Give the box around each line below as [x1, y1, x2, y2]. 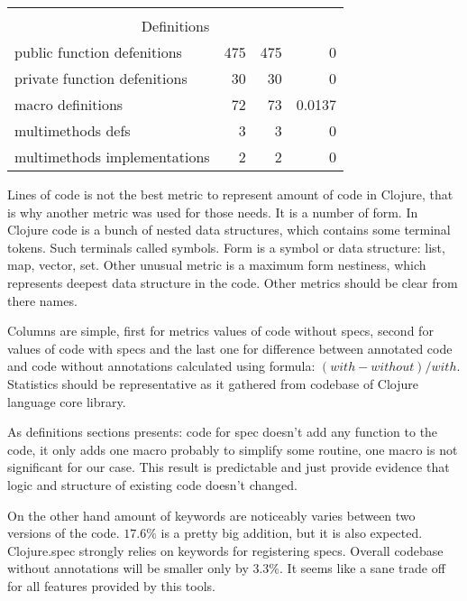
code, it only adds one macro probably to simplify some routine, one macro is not [7, 439, 458, 458]
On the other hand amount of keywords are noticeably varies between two [7, 505, 416, 524]
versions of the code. [7, 523, 120, 542]
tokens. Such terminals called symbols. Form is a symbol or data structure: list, [7, 237, 445, 256]
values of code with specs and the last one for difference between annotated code [7, 338, 453, 357]
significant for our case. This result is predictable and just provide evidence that [7, 458, 450, 476]
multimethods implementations [14, 146, 210, 167]
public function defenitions [14, 42, 182, 62]
